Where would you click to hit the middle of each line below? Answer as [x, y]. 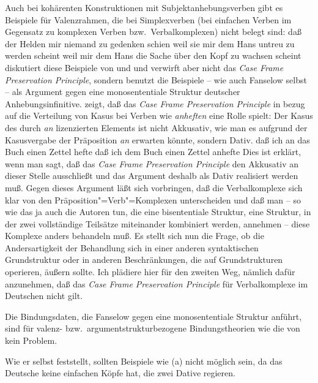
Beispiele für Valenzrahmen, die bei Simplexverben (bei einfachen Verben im [148, 19]
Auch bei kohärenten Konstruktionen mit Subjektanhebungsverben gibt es [144, 7]
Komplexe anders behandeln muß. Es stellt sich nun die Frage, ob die [135, 236]
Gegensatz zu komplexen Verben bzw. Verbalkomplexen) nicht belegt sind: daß [153, 32]
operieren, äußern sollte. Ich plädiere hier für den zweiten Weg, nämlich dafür [150, 272]
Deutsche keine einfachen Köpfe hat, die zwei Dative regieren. [120, 373]
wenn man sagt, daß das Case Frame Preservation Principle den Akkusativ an [152, 163]
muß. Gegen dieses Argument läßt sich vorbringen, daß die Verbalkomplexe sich [154, 187]
